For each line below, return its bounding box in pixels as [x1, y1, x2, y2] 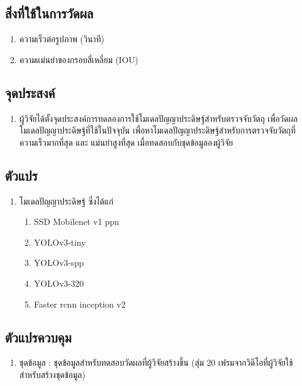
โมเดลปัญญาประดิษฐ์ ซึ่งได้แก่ [19, 194, 113, 207]
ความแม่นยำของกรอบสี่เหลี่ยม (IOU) [19, 53, 138, 66]
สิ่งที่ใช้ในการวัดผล [5, 4, 94, 23]
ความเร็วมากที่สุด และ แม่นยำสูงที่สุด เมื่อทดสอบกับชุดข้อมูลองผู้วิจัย [19, 135, 233, 148]
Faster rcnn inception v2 [34, 297, 126, 310]
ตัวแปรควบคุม [5, 327, 72, 346]
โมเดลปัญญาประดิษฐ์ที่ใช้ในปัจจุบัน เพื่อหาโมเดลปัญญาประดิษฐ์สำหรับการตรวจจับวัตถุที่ [19, 124, 296, 137]
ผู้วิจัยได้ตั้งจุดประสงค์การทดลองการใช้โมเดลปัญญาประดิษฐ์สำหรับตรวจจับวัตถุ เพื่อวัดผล [19, 112, 298, 124]
